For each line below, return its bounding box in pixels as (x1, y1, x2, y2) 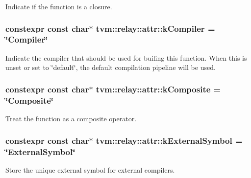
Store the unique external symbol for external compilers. (5, 164, 175, 175)
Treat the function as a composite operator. (5, 113, 137, 124)
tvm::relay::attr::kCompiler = (96, 22, 215, 34)
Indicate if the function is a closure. (5, 1, 112, 11)
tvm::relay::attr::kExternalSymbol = (96, 134, 243, 146)
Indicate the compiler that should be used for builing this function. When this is (5, 52, 247, 63)
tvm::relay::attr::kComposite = (96, 83, 221, 95)
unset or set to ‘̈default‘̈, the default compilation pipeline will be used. (5, 62, 216, 72)
